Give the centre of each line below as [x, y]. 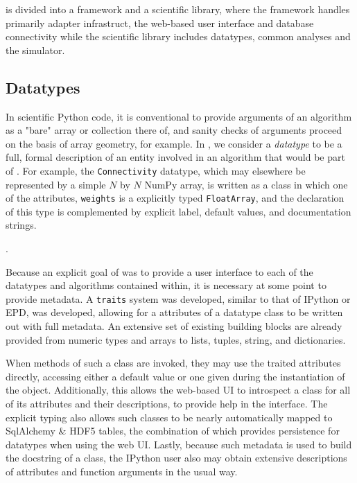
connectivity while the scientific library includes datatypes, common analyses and [178, 36]
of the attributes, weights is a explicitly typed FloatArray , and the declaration [175, 198]
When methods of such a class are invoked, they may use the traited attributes [173, 363]
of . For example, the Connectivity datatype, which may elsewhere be [156, 170]
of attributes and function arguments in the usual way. [122, 472]
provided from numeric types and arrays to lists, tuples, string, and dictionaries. [176, 339]
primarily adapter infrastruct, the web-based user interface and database [160, 23]
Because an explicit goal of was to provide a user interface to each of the [159, 271]
